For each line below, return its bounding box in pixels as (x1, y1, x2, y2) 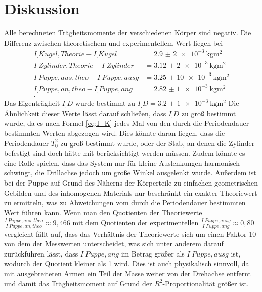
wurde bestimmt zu (75, 98, 136, 108)
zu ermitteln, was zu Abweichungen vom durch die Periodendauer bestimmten (4, 197, 246, 208)
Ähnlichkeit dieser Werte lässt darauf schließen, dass (4, 107, 166, 118)
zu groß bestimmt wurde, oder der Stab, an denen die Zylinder (60, 137, 255, 148)
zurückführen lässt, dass (4, 248, 78, 259)
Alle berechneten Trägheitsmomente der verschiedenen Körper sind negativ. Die (4, 27, 251, 38)
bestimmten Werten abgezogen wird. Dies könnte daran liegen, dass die (4, 128, 225, 138)
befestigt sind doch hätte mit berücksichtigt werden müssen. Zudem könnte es (4, 148, 245, 158)
